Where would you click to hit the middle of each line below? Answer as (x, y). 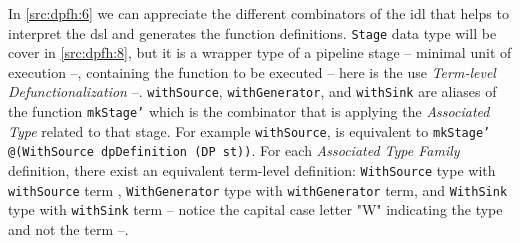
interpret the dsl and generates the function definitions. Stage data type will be (252, 32)
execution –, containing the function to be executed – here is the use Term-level (252, 71)
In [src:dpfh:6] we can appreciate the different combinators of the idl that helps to (258, 13)
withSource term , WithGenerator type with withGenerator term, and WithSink (258, 189)
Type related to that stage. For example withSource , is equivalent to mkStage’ (249, 130)
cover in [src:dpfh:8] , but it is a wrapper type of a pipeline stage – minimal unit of (260, 52)
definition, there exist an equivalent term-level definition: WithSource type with (252, 170)
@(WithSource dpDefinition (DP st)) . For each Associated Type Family (234, 150)
